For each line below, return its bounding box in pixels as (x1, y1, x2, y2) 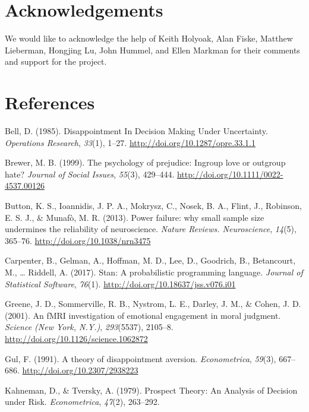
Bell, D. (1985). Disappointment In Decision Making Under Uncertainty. (5, 125, 268, 137)
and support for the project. (5, 55, 107, 68)
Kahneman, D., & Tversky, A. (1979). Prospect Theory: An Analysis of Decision (5, 384, 298, 396)
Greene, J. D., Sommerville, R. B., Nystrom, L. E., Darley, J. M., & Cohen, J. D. (5, 297, 301, 310)
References (5, 90, 95, 115)
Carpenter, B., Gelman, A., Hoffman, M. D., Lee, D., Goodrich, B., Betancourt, (5, 254, 296, 267)
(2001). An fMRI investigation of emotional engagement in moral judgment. (5, 309, 281, 321)
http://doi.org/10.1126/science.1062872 (5, 332, 148, 344)
